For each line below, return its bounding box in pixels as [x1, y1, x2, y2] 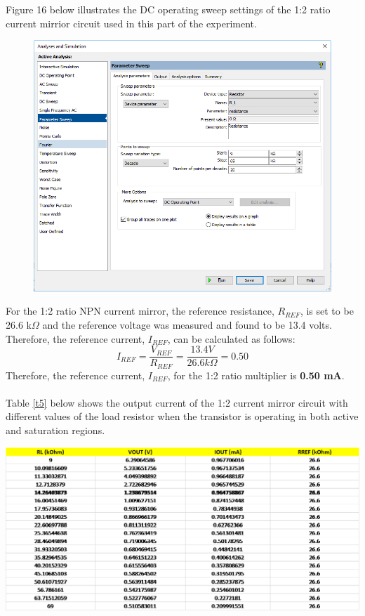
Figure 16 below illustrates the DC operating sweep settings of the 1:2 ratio [6, 2, 331, 16]
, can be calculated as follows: [167, 331, 296, 346]
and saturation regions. [6, 422, 105, 437]
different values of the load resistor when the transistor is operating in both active [6, 409, 359, 424]
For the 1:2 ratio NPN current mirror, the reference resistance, [6, 303, 274, 318]
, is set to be [300, 303, 354, 318]
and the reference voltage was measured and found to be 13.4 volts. [42, 317, 332, 332]
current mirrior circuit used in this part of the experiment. [6, 15, 257, 30]
